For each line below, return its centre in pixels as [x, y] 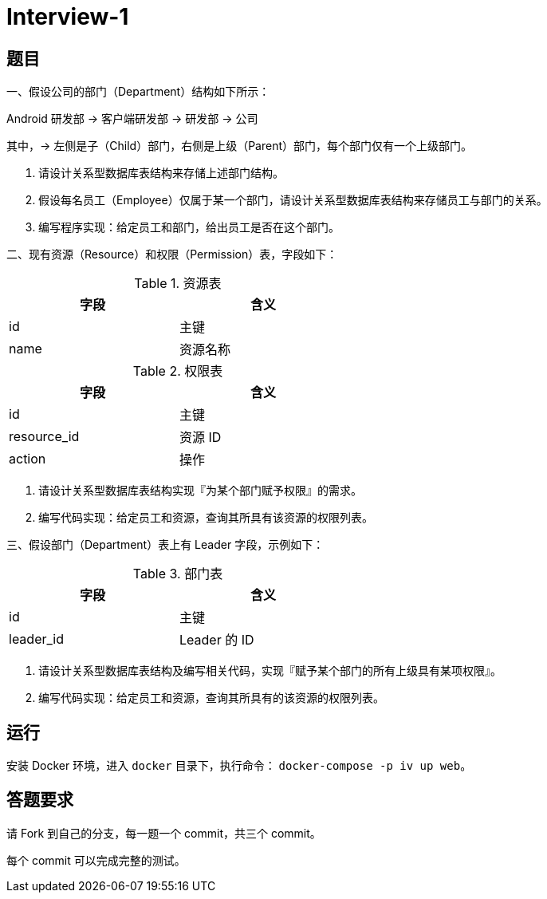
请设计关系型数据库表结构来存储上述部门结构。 [161, 173]
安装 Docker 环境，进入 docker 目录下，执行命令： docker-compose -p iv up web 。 [239, 766]
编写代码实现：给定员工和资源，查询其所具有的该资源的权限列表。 [211, 698]
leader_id [36, 639]
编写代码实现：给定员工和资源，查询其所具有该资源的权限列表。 [206, 518]
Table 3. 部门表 [178, 574]
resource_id [44, 437]
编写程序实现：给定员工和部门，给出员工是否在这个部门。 [189, 227]
